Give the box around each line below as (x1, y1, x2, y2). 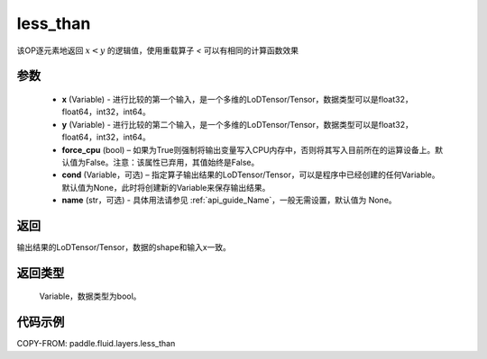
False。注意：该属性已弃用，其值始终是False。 (85, 157, 260, 167)
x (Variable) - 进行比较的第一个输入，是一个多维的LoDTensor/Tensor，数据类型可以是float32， (61, 94, 414, 104)
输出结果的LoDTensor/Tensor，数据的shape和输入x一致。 (16, 241, 232, 252)
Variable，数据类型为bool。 (39, 291, 142, 301)
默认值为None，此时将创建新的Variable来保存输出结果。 (61, 182, 271, 193)
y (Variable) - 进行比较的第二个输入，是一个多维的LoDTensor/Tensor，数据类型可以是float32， (61, 119, 414, 130)
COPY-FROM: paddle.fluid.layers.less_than (16, 338, 176, 349)
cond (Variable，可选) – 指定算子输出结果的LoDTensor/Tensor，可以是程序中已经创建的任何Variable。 (61, 169, 441, 180)
